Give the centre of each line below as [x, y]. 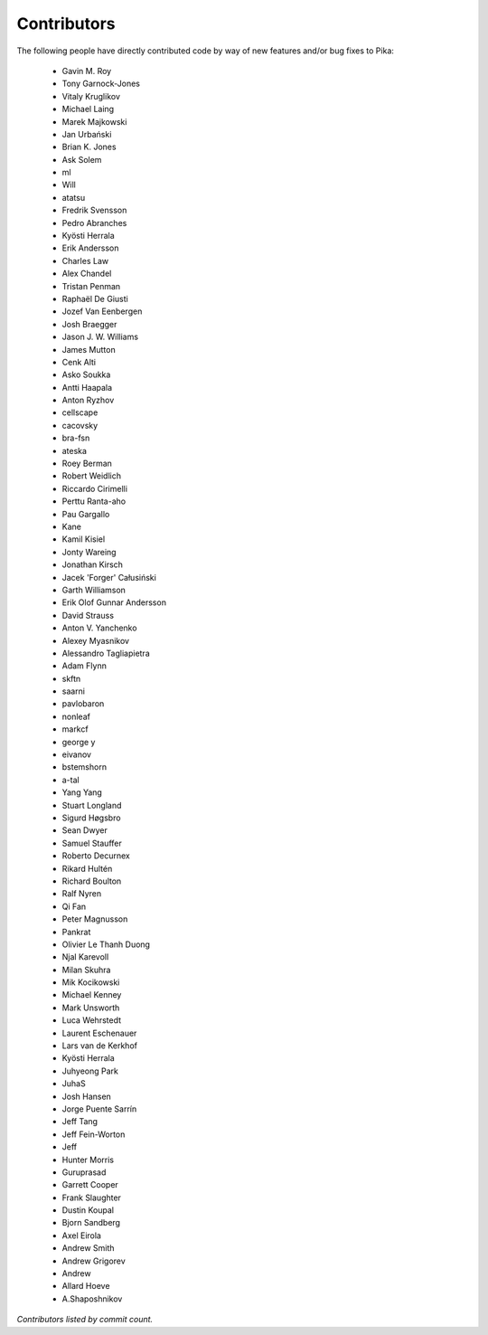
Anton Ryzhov [88, 400]
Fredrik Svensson [94, 210]
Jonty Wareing [89, 552]
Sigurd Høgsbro [91, 818]
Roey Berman [87, 464]
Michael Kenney [92, 995]
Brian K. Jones [89, 147]
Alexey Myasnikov [96, 640]
